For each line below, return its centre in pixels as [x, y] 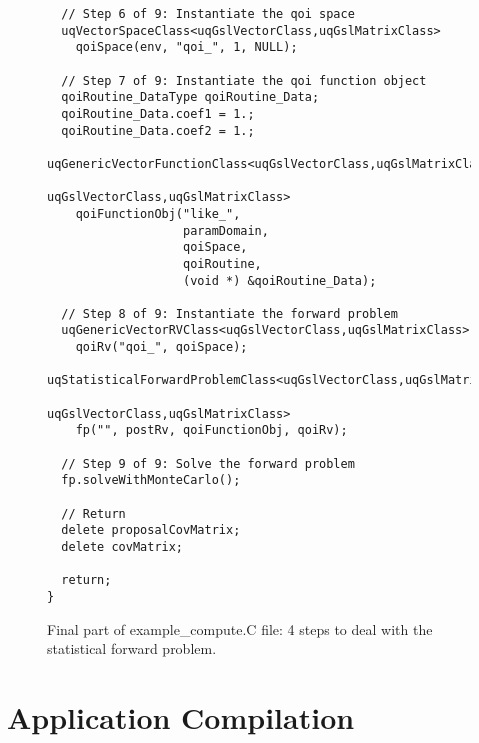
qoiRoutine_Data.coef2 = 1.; [158, 130]
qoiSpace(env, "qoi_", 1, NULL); [186, 47]
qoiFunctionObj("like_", [158, 213]
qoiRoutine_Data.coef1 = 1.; [158, 113]
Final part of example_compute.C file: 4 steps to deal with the [240, 628]
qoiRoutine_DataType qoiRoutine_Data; [190, 97]
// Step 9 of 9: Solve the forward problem [208, 463]
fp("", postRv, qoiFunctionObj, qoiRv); [211, 430]
